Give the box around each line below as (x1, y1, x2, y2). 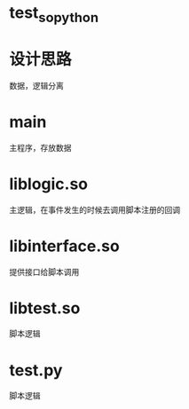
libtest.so (9, 298, 81, 318)
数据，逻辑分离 (9, 80, 64, 90)
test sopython (9, 3, 99, 26)
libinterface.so (9, 236, 120, 256)
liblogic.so (9, 174, 89, 193)
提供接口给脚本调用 (9, 266, 80, 277)
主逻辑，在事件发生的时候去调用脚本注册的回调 (9, 204, 180, 215)
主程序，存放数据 (9, 142, 72, 153)
